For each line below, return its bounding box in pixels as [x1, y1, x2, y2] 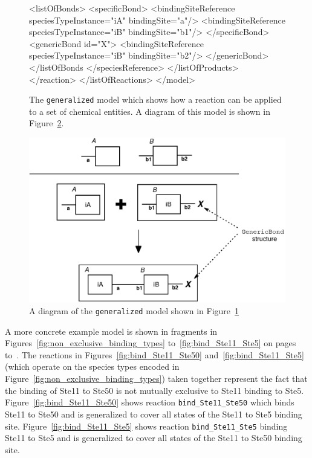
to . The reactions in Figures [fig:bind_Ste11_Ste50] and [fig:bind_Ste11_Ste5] [5, 348, 304, 361]
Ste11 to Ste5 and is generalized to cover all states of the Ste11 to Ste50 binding [5, 431, 302, 444]
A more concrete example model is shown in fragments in [5, 324, 218, 337]
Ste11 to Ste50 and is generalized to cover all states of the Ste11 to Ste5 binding [5, 407, 302, 420]
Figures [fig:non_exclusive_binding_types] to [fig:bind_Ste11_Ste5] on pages [5, 337, 296, 349]
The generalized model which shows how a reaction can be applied [29, 93, 282, 106]
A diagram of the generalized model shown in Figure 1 [29, 305, 239, 317]
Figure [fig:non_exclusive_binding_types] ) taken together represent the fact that [5, 372, 308, 385]
